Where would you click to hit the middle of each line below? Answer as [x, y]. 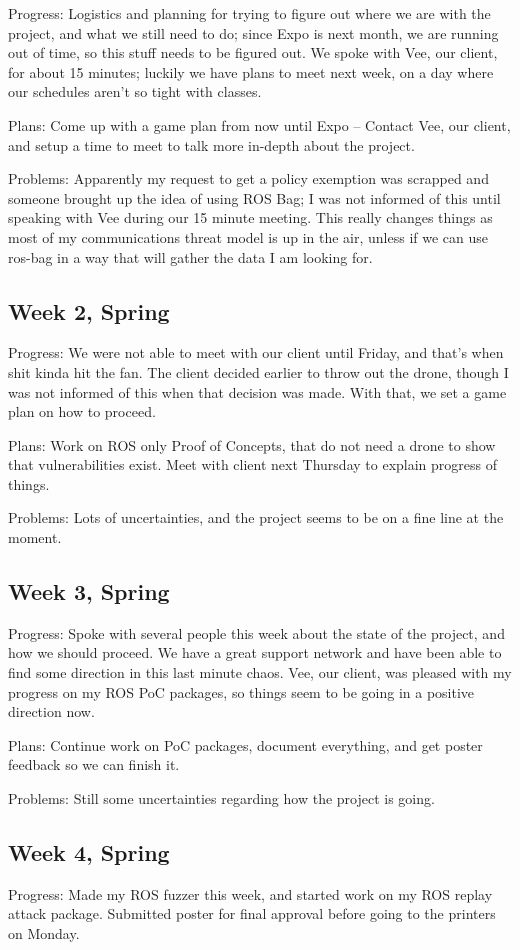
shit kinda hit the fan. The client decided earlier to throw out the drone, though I [258, 371]
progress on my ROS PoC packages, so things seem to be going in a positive [241, 691]
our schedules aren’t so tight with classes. [135, 91]
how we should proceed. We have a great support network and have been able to [255, 652]
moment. [35, 537]
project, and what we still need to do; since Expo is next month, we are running [253, 32]
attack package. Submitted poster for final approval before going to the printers [252, 913]
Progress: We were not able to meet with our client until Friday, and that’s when [256, 352]
